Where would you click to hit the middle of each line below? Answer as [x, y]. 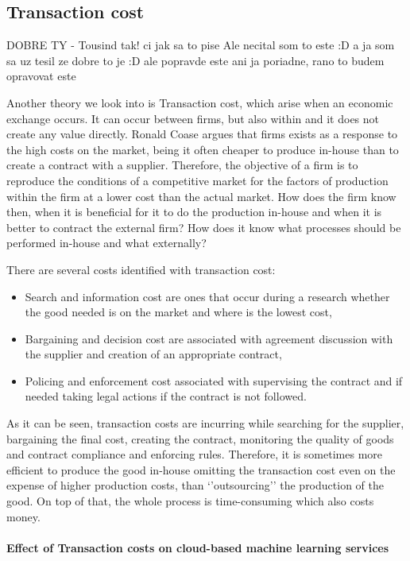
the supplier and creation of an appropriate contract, [153, 354]
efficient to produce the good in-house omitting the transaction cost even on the [201, 469]
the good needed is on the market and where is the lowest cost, [178, 312]
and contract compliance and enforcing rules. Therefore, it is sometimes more [195, 454]
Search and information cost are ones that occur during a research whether [207, 296]
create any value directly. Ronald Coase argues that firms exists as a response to [202, 134]
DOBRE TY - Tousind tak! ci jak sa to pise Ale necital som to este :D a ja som [201, 45]
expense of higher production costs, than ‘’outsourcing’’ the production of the [195, 485]
